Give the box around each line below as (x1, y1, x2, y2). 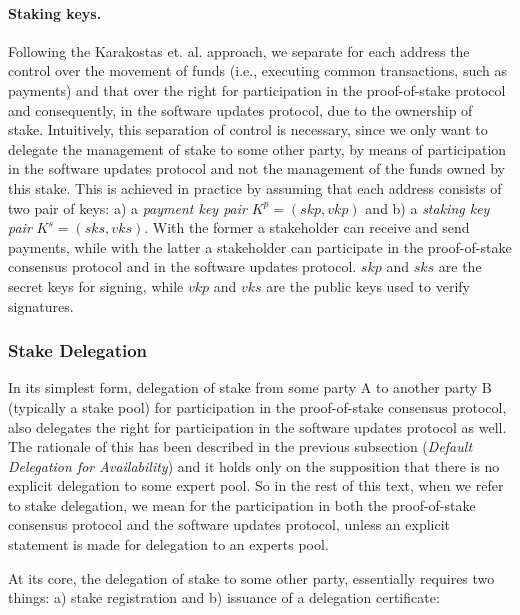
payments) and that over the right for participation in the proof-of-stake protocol (8, 79, 506, 100)
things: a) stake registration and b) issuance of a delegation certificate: (8, 587, 440, 608)
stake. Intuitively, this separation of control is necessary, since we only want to (8, 119, 488, 140)
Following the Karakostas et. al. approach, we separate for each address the (8, 40, 470, 61)
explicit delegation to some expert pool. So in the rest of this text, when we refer (8, 475, 504, 496)
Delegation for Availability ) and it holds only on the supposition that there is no (8, 455, 500, 476)
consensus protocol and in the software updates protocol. (8, 256, 357, 277)
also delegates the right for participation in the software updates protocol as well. (8, 416, 507, 437)
